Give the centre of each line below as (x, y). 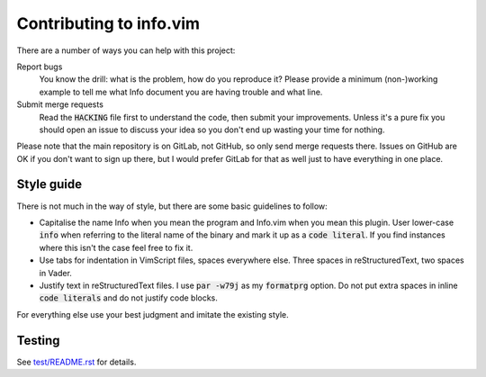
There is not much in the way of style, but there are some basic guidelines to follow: (172, 206)
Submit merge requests (60, 104)
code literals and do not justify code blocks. (128, 298)
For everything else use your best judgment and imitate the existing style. (153, 314)
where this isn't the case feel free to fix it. (116, 247)
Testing (38, 341)
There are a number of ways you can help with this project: (126, 50)
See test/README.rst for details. (76, 362)
